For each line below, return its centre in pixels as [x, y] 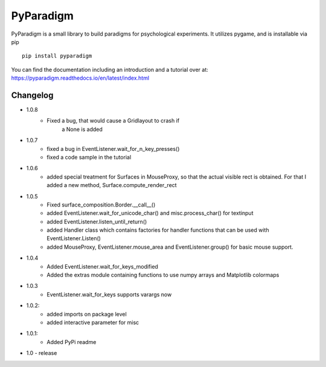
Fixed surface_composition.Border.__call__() [101, 205]
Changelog [32, 95]
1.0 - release [42, 353]
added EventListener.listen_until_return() [97, 222]
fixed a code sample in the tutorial [89, 157]
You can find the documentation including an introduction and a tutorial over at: [110, 69]
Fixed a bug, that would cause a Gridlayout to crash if [113, 121]
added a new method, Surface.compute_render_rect [112, 185]
